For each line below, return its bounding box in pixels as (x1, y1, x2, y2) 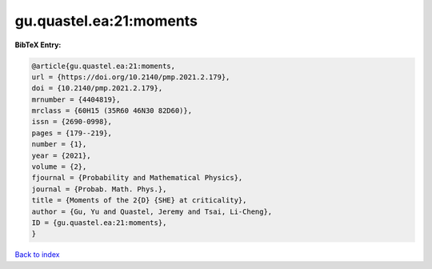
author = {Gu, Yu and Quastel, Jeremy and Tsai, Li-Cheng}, (31, 207, 273, 216)
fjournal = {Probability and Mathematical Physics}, (31, 173, 243, 183)
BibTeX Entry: (14, 40, 62, 50)
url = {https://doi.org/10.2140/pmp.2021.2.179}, (31, 72, 230, 82)
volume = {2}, (31, 163, 87, 171)
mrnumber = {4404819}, (31, 94, 121, 104)
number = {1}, (31, 140, 87, 149)
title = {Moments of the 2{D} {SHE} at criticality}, (31, 196, 247, 205)
